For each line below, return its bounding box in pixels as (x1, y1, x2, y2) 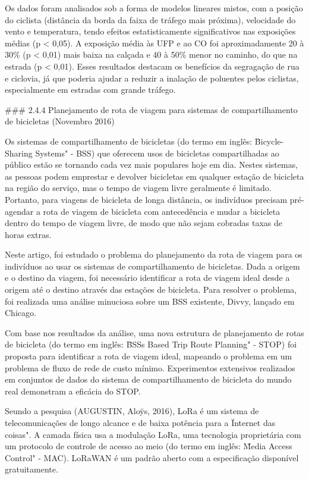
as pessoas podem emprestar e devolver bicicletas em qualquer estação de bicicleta (5, 170, 304, 182)
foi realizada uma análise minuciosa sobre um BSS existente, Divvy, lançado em (5, 295, 295, 307)
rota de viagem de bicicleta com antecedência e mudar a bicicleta (43, 205, 280, 217)
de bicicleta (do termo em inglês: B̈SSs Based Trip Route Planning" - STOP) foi (5, 338, 297, 350)
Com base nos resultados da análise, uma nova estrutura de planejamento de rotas (5, 326, 304, 339)
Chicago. (5, 306, 36, 319)
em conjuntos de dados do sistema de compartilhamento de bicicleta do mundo (5, 373, 292, 386)
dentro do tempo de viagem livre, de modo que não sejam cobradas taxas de (5, 217, 282, 229)
